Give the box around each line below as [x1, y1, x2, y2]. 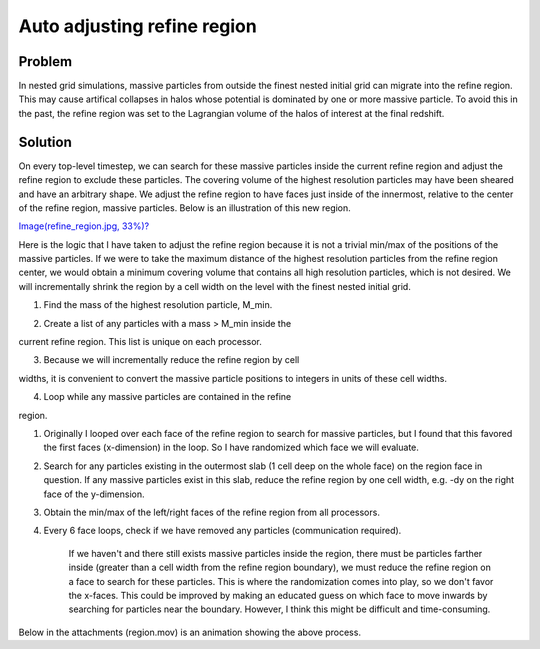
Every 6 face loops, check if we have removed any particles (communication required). [43, 525, 402, 537]
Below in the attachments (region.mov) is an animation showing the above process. [18, 626, 362, 638]
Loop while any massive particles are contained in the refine [43, 391, 292, 403]
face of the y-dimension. [43, 488, 145, 500]
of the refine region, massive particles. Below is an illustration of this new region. [18, 201, 352, 214]
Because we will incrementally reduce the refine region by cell [43, 354, 300, 366]
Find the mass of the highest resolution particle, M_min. [43, 299, 273, 311]
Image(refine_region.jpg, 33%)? [18, 220, 150, 232]
